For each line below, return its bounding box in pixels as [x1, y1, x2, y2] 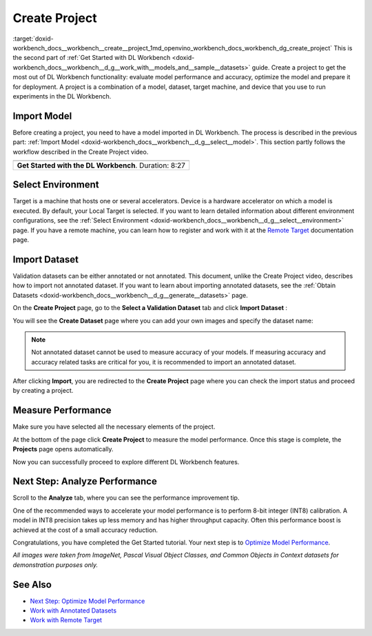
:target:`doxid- [12, 34, 54, 43]
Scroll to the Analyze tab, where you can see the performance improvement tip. [12, 493, 240, 502]
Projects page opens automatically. [12, 445, 114, 453]
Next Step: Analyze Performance [12, 475, 158, 487]
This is [333, 43, 353, 52]
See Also [12, 579, 52, 591]
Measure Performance [12, 404, 112, 416]
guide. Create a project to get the [251, 63, 347, 72]
